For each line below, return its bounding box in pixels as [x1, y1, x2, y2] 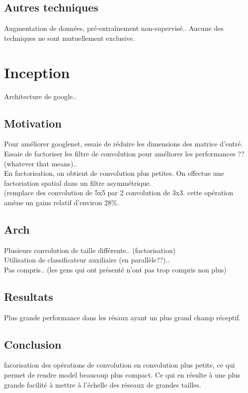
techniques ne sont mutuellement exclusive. [4, 32, 135, 43]
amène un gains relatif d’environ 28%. [4, 197, 119, 207]
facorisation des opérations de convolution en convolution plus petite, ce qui [4, 360, 235, 370]
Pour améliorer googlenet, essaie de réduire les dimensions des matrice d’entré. [4, 138, 243, 149]
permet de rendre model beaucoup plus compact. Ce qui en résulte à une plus [4, 370, 241, 380]
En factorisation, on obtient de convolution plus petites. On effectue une [4, 168, 224, 178]
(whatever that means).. [4, 158, 78, 168]
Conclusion [4, 336, 62, 352]
